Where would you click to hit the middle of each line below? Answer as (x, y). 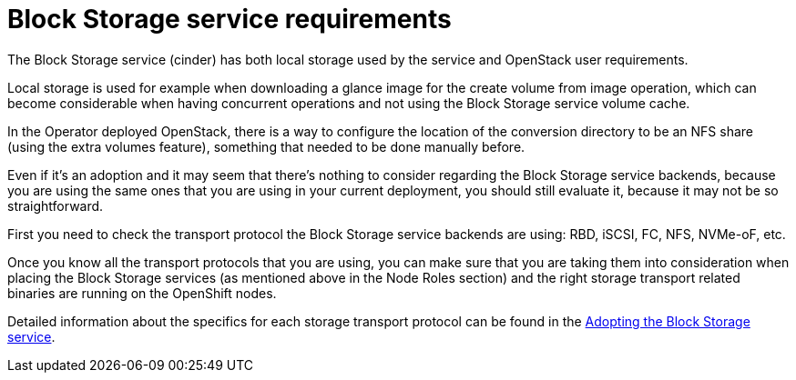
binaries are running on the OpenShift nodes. (142, 293)
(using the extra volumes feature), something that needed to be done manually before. (266, 146)
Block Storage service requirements (230, 19)
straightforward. (56, 205)
